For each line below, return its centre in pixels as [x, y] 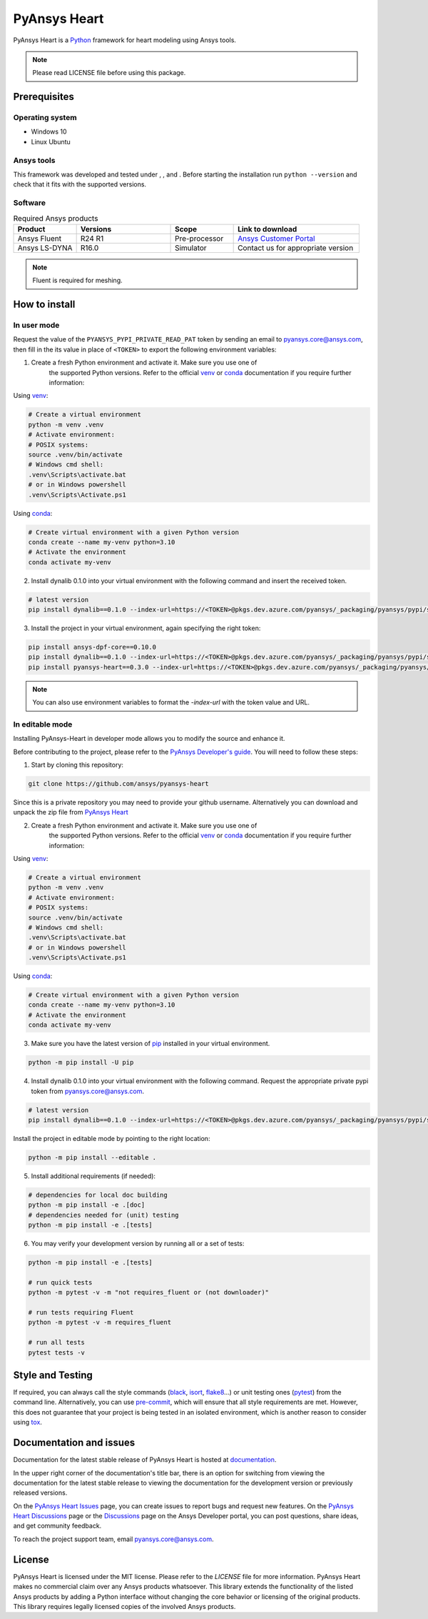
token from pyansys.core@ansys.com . [87, 1091]
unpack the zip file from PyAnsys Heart [71, 812]
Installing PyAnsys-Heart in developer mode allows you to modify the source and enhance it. [149, 739]
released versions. [40, 1493]
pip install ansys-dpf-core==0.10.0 [92, 647]
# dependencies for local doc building [98, 1195]
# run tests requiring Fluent [81, 1312]
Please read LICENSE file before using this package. [109, 73]
